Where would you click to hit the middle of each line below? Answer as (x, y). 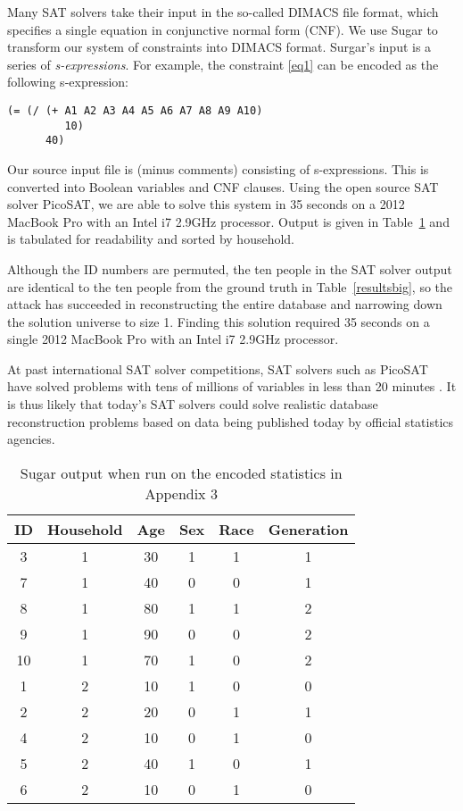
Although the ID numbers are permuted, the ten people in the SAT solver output (230, 268)
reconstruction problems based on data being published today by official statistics (231, 421)
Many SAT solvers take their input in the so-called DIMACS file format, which (223, 12)
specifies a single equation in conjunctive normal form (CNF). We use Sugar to (223, 29)
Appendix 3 (181, 493)
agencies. (31, 439)
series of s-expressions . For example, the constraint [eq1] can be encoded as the (223, 64)
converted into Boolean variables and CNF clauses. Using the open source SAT (223, 186)
